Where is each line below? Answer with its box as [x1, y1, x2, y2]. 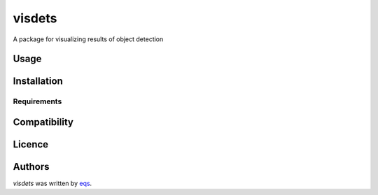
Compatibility [13, 116, 73, 128]
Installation [13, 75, 63, 87]
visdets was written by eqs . [13, 179, 92, 188]
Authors [13, 161, 50, 173]
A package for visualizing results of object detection [13, 35, 164, 43]
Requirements [13, 96, 62, 106]
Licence [13, 138, 49, 150]
